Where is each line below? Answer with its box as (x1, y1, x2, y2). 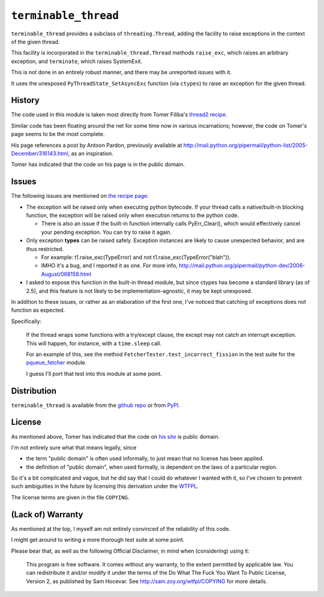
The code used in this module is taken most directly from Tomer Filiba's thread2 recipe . (11, 111, 227, 118)
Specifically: (11, 318, 42, 325)
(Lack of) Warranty (11, 509, 83, 520)
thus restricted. (26, 245, 64, 252)
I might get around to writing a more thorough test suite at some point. (11, 536, 185, 544)
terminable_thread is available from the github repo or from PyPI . (11, 402, 180, 409)
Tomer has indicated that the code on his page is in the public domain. (11, 161, 185, 168)
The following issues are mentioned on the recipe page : (11, 192, 149, 200)
